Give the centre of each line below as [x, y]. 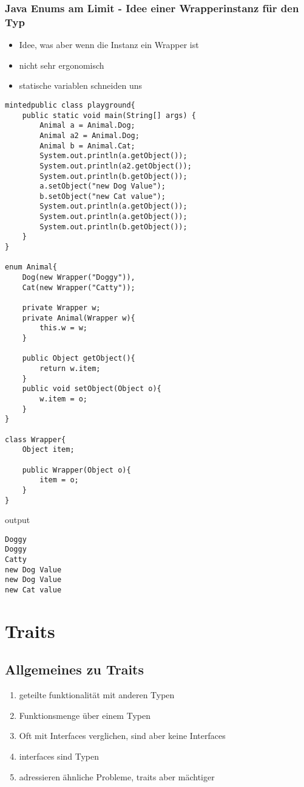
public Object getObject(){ [79, 359]
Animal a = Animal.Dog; [87, 126]
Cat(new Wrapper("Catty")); [79, 287]
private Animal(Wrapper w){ [79, 318]
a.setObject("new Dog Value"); [103, 186]
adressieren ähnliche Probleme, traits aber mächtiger [117, 776]
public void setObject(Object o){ [92, 389]
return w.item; [70, 368]
